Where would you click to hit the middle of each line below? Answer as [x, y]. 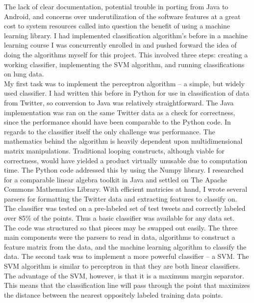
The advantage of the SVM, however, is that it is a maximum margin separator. [124, 275]
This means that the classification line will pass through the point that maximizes [127, 285]
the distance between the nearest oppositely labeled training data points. [114, 294]
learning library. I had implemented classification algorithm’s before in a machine [126, 35]
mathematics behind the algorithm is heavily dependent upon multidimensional [123, 141]
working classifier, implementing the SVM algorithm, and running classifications [124, 64]
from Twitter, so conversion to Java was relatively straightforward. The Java [119, 102]
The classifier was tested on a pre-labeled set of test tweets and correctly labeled [125, 208]
